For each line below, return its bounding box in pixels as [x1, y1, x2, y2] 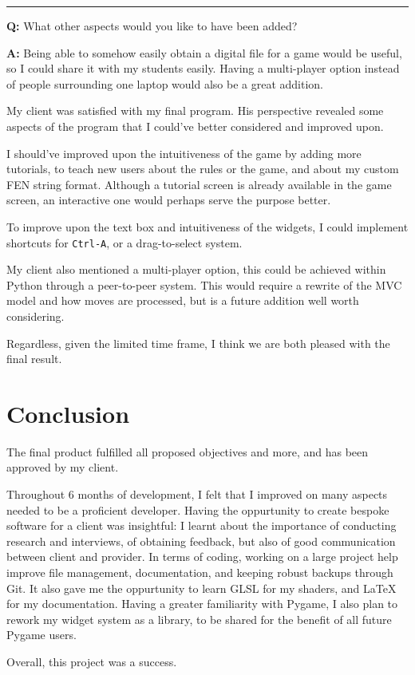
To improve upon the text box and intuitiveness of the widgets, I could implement [6, 218, 409, 235]
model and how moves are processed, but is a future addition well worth [6, 292, 359, 309]
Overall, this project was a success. [6, 653, 177, 669]
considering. [6, 307, 65, 324]
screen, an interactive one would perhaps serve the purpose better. [6, 191, 331, 208]
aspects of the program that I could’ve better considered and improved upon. [6, 117, 384, 134]
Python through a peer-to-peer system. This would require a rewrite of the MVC [6, 276, 402, 293]
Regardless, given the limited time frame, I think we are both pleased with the [6, 334, 390, 351]
